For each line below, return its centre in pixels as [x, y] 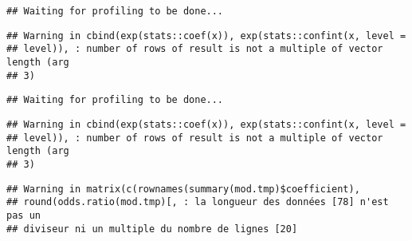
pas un [24, 215]
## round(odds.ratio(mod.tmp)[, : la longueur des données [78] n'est [198, 202]
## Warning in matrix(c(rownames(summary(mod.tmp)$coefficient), [183, 189]
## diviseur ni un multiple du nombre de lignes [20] [152, 229]
